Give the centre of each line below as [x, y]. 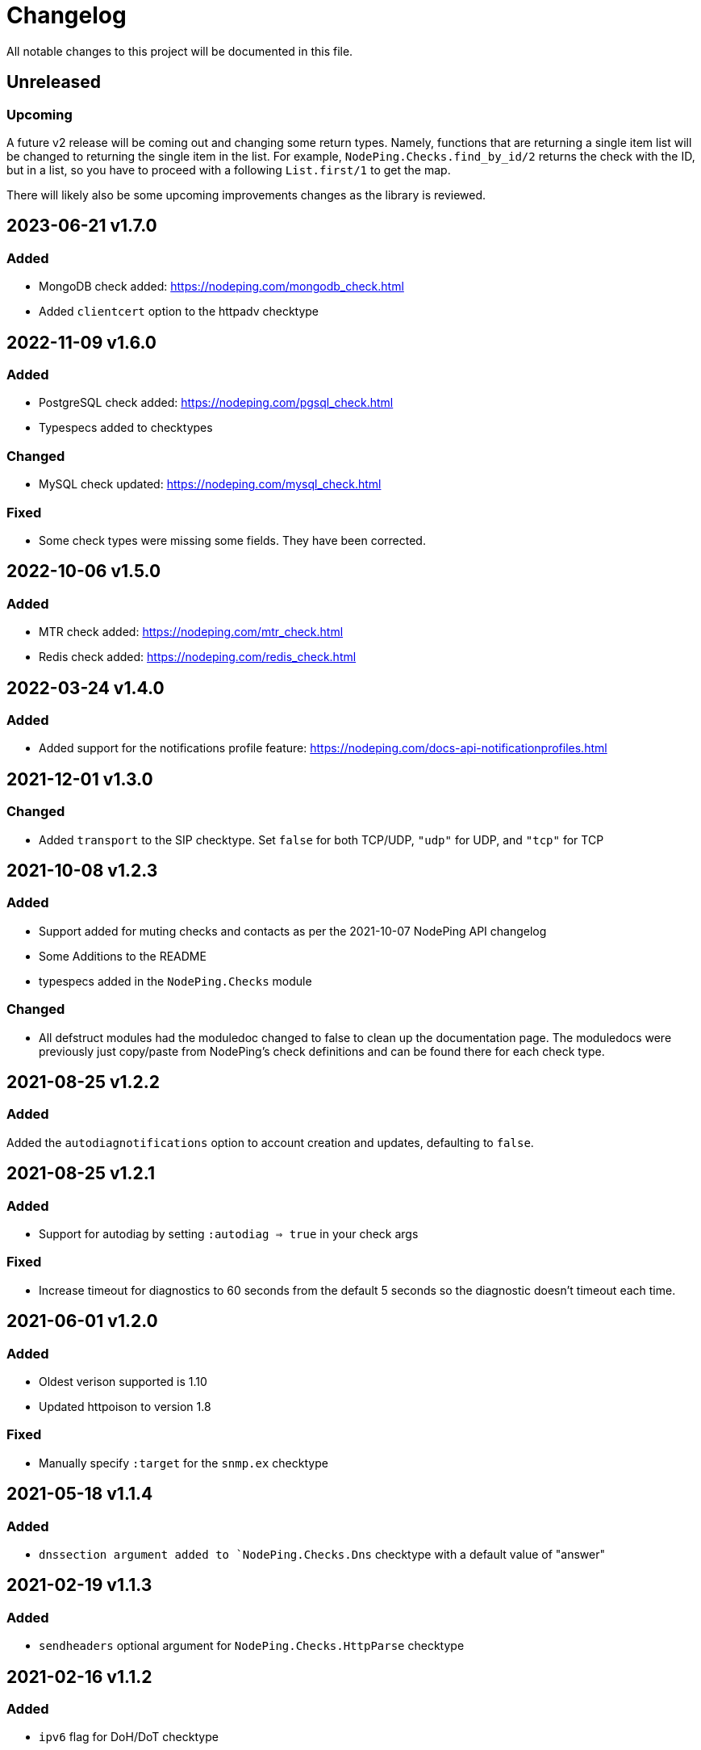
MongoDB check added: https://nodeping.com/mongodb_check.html [221, 287]
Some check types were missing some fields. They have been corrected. [232, 540]
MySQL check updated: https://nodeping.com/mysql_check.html [210, 484]
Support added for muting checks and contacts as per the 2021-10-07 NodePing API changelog [293, 931]
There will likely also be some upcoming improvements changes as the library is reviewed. [246, 195]
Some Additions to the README [123, 956]
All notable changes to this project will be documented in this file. [180, 51]
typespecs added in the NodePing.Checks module [175, 981]
